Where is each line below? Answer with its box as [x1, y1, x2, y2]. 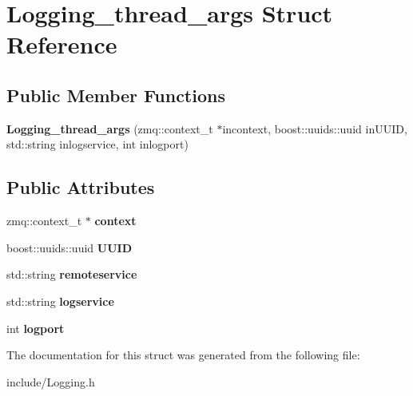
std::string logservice [6, 292, 114, 309]
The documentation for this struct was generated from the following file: [6, 346, 360, 363]
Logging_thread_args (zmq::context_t [6, 120, 213, 137]
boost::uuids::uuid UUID [6, 239, 132, 255]
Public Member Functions [6, 82, 225, 107]
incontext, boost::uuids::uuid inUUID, [222, 120, 407, 137]
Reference [6, 28, 117, 61]
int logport [6, 319, 65, 336]
